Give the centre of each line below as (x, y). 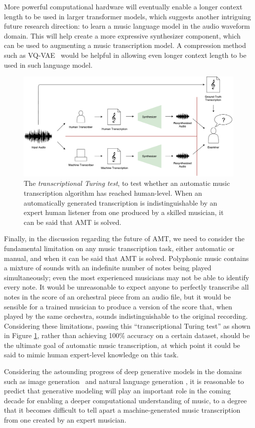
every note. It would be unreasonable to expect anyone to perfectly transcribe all (127, 287)
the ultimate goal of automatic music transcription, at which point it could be (122, 345)
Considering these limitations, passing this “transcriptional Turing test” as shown (127, 325)
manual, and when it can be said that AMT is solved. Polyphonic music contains (127, 258)
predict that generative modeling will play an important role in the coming (117, 391)
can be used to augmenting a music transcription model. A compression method (125, 45)
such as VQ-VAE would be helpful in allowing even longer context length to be (125, 55)
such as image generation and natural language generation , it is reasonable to (124, 381)
